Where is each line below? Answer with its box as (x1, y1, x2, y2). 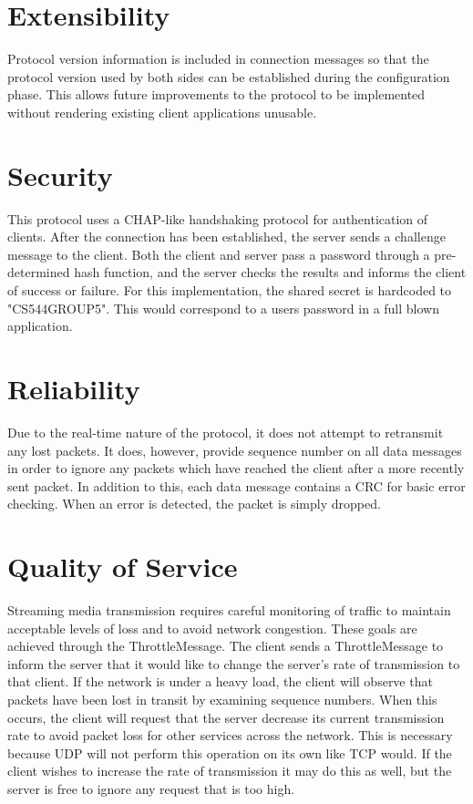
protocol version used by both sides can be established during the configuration (7, 67, 450, 86)
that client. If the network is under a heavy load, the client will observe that (7, 672, 433, 691)
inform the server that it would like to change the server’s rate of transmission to (7, 654, 460, 673)
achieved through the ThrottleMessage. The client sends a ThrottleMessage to (7, 636, 444, 655)
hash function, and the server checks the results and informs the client (74, 263, 467, 282)
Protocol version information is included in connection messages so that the (7, 49, 429, 68)
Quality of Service (7, 548, 238, 585)
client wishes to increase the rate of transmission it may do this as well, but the (7, 761, 452, 780)
